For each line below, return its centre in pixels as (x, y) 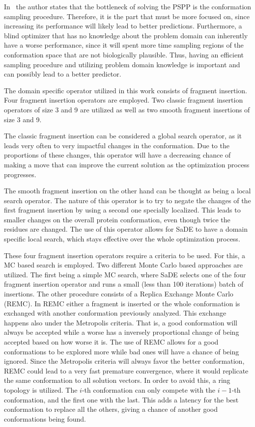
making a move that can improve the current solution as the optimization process (127, 164)
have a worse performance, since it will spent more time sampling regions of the (124, 45)
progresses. (20, 174)
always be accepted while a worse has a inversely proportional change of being (122, 332)
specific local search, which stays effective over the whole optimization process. (122, 239)
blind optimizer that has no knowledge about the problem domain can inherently (126, 35)
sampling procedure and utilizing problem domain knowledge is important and (122, 64)
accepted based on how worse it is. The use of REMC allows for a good (111, 342)
